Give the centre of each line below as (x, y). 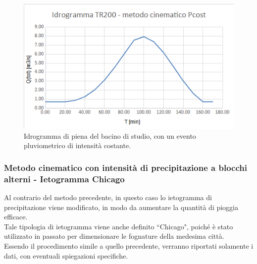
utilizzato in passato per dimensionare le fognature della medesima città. (114, 236)
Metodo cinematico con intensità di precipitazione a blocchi (126, 167)
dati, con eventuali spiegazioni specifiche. (66, 255)
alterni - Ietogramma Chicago (64, 179)
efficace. (16, 217)
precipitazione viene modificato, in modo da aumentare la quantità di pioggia (121, 207)
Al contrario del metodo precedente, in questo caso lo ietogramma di (108, 197)
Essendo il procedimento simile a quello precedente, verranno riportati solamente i (129, 246)
